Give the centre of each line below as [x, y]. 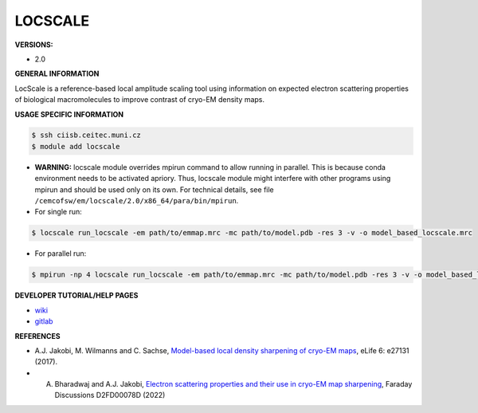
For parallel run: [61, 254]
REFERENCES [37, 336]
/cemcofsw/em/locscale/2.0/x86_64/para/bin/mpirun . [137, 201]
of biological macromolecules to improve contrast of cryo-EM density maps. [140, 100]
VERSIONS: [34, 45]
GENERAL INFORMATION [57, 74]
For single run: [59, 212]
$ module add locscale [76, 146]
